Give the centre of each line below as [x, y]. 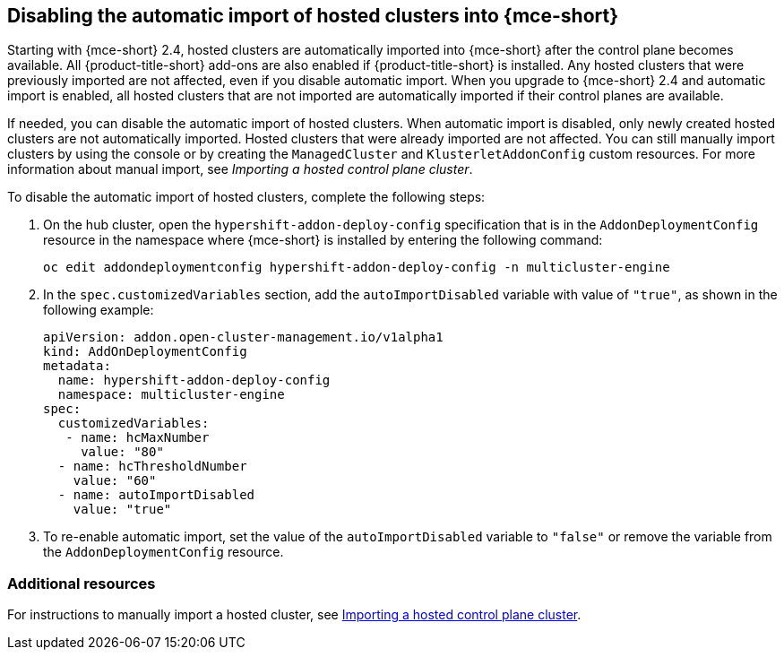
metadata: [77, 366]
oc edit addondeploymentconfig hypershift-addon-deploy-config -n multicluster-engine [357, 268]
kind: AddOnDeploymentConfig [145, 352]
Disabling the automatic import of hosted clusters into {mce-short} [313, 16]
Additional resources [82, 583]
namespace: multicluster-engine [171, 395]
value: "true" [122, 510]
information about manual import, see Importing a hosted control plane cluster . [240, 169]
